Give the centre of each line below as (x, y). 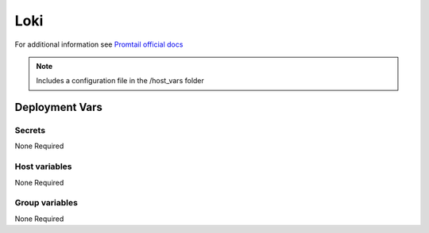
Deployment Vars (59, 107)
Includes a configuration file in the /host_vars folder (120, 81)
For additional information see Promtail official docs (99, 44)
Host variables (43, 166)
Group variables (46, 203)
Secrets (30, 131)
